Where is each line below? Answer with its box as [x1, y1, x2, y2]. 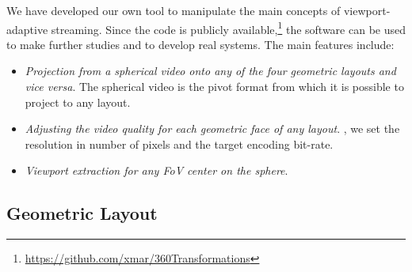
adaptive [6, 21, 48, 37]
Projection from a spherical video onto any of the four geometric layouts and [25, 62, 396, 79]
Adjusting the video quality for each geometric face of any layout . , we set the [25, 120, 400, 137]
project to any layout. [25, 93, 131, 110]
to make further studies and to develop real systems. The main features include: [6, 36, 395, 52]
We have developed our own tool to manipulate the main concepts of [6, 2, 341, 18]
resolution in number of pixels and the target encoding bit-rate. [25, 135, 334, 152]
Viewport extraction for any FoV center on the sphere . [25, 162, 288, 179]
